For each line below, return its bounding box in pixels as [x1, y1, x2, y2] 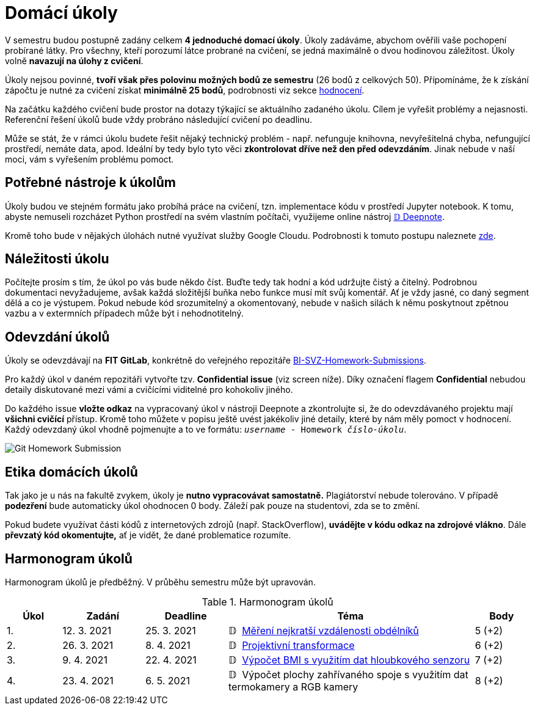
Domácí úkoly [5, 2, 118, 23]
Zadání [86, 609, 119, 622]
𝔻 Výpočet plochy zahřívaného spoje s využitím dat [228, 668, 468, 681]
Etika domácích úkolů [5, 464, 138, 480]
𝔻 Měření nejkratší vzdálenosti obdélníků [228, 624, 419, 637]
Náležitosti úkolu [5, 251, 109, 267]
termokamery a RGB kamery [228, 680, 358, 693]
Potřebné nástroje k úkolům [5, 175, 176, 191]
